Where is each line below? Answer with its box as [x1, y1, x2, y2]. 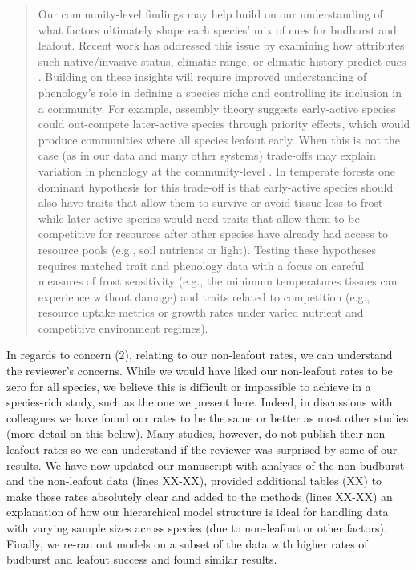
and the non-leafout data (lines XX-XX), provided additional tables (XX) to [6, 472, 382, 489]
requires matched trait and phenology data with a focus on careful [38, 257, 365, 273]
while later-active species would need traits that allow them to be [38, 209, 360, 226]
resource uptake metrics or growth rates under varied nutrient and [38, 304, 364, 321]
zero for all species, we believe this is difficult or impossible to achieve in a [6, 378, 371, 394]
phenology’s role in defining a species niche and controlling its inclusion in [38, 83, 402, 100]
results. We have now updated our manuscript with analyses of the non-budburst [6, 456, 405, 473]
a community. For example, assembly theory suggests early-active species [38, 99, 396, 116]
